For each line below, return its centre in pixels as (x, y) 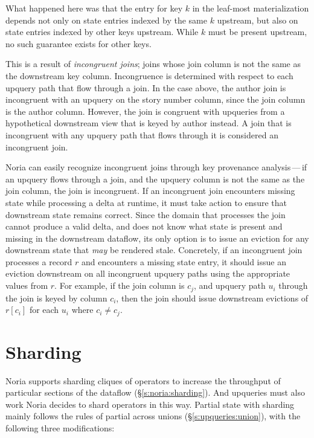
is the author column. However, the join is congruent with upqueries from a (145, 111)
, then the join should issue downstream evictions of (212, 298)
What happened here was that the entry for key (94, 8)
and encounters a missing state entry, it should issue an (184, 261)
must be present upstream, (258, 32)
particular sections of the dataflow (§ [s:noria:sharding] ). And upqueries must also (155, 392)
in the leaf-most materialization (251, 8)
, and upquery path (230, 285)
